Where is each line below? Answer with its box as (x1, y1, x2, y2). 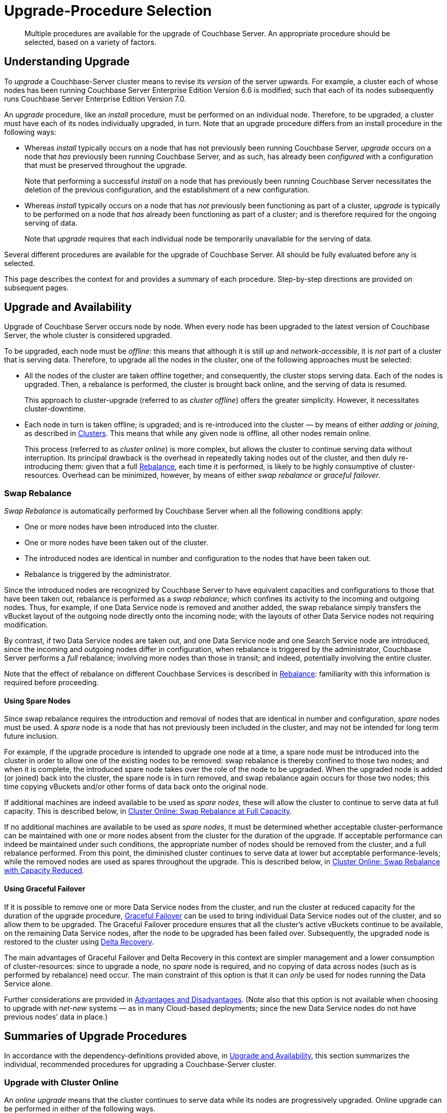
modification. (4, 620, 48, 630)
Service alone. (4, 979, 53, 988)
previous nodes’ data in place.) (4, 1012, 108, 1021)
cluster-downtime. (24, 404, 86, 414)
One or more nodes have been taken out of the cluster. (24, 538, 208, 547)
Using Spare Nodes (4, 696, 71, 705)
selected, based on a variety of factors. (24, 37, 157, 46)
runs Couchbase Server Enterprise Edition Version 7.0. (4, 94, 186, 103)
